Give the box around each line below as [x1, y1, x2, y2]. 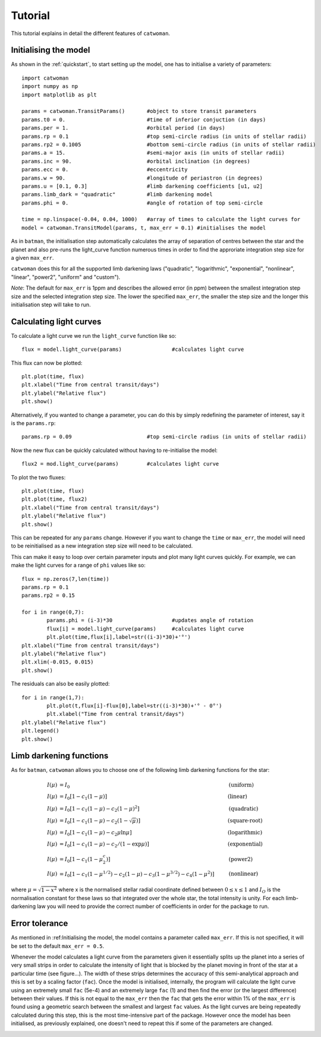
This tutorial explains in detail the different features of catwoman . [11, 30, 171, 37]
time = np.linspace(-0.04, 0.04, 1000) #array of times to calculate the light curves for [21, 216, 301, 223]
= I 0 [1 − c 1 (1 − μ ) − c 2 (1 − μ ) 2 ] [59, 805, 140, 813]
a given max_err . [11, 254, 54, 262]
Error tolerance [11, 919, 68, 929]
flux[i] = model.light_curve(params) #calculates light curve [46, 625, 244, 632]
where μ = [11, 886, 37, 893]
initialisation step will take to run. [11, 301, 92, 308]
